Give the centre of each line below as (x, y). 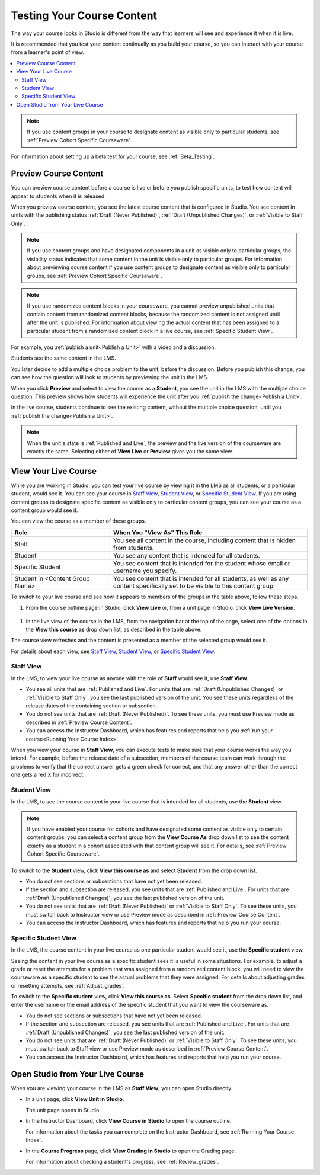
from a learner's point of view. (48, 52)
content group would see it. (44, 510)
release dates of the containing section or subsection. (92, 706)
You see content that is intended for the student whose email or (201, 563)
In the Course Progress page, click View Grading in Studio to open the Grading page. (131, 1151)
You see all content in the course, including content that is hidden (204, 540)
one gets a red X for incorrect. (48, 775)
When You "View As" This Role (158, 532)
